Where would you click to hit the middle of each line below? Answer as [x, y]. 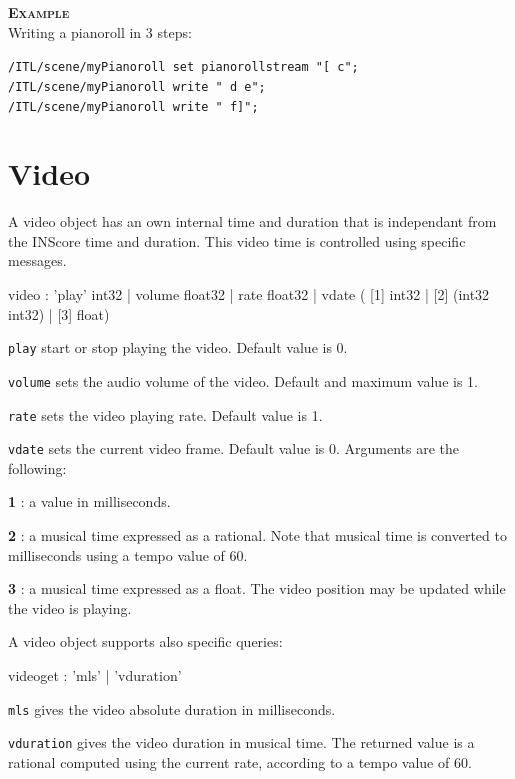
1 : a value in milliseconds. [89, 501]
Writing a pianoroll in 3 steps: [100, 31]
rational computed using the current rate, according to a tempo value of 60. [240, 761]
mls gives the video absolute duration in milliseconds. [172, 708]
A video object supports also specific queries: [145, 641]
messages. [37, 260]
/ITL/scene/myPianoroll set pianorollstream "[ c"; [183, 67]
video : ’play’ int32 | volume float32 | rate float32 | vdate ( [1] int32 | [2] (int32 [249, 294]
